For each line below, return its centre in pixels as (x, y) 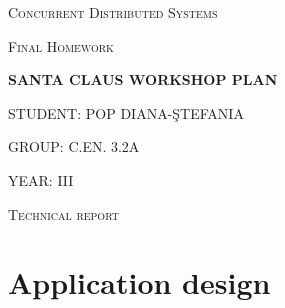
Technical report (63, 213)
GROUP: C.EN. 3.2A (74, 146)
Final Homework (61, 45)
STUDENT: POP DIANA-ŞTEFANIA (126, 112)
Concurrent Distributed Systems (113, 12)
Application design (139, 282)
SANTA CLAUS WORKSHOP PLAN (143, 79)
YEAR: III (41, 179)
